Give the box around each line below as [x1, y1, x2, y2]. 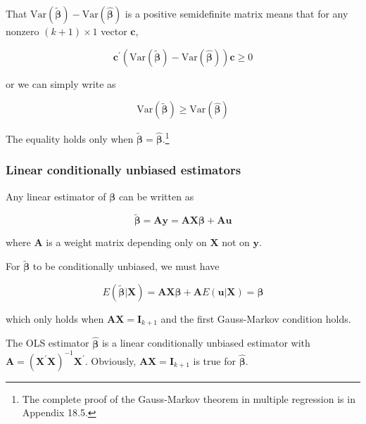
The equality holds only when [6, 131, 134, 146]
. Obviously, [84, 353, 137, 368]
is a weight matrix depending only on [46, 235, 207, 250]
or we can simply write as [6, 76, 116, 91]
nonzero [6, 24, 39, 38]
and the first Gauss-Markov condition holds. [160, 311, 351, 326]
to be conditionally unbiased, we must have [32, 259, 220, 274]
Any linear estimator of [6, 188, 106, 203]
